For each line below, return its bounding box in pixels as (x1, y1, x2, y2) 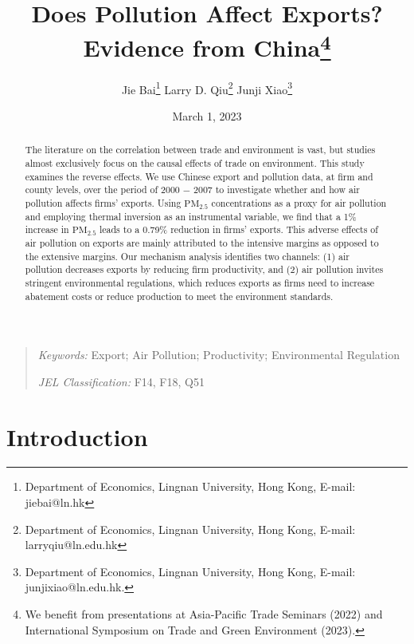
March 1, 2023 (172, 107, 242, 124)
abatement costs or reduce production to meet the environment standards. (25, 289, 334, 302)
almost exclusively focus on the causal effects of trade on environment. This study (25, 156, 365, 169)
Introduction (6, 420, 148, 452)
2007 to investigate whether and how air (193, 183, 360, 196)
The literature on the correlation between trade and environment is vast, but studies (25, 143, 376, 156)
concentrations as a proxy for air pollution (211, 196, 387, 209)
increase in (25, 223, 69, 236)
